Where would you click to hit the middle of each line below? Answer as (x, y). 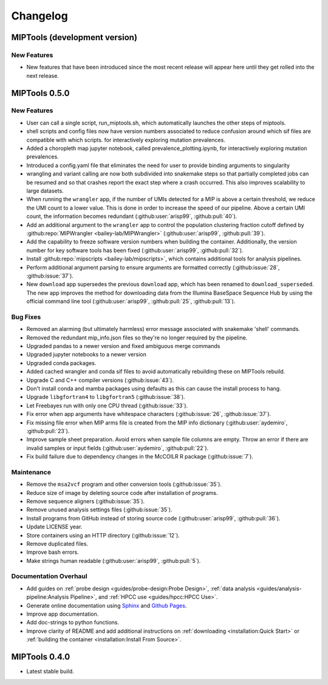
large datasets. (45, 191)
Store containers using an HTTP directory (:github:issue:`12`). (103, 535)
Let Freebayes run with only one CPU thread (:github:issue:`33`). (107, 405)
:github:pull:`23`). (48, 431)
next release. (43, 75)
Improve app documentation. (63, 614)
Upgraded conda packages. (61, 363)
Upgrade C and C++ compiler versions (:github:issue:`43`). (100, 380)
